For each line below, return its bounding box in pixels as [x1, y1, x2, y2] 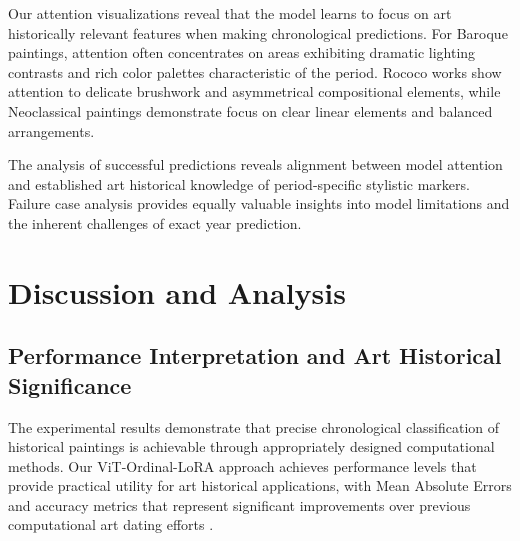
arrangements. [8, 120, 95, 141]
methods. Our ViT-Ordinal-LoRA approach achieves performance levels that [8, 455, 477, 476]
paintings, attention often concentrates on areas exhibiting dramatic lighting [8, 42, 476, 63]
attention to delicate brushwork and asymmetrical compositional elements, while [8, 81, 501, 102]
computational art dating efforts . [8, 514, 214, 535]
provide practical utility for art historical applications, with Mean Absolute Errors [8, 475, 512, 496]
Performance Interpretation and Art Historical [8, 340, 502, 371]
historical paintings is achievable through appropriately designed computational [8, 436, 495, 457]
